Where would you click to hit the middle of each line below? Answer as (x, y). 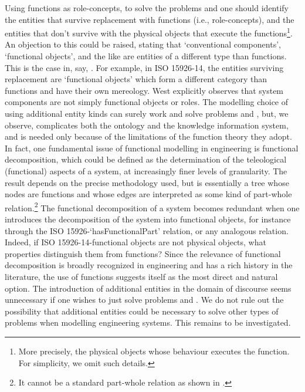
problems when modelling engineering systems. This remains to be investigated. (148, 322)
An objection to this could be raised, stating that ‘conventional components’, (143, 44)
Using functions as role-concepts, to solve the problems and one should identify (147, 8)
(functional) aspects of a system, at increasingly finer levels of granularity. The (146, 170)
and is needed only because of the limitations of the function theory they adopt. (148, 136)
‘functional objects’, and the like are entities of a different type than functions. (146, 56)
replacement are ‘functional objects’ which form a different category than (136, 79)
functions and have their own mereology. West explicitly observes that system (144, 90)
